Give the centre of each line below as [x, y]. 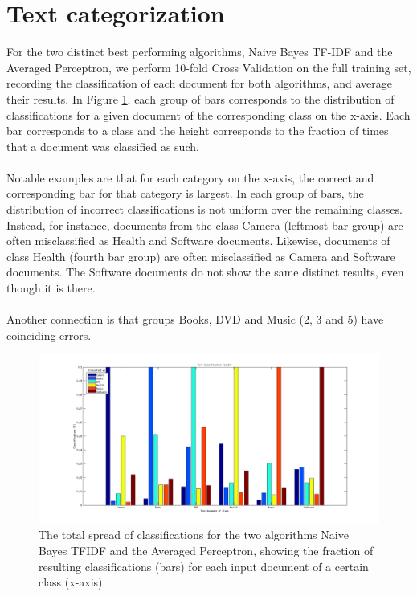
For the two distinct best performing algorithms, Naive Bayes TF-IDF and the [200, 52]
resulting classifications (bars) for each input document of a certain [204, 566]
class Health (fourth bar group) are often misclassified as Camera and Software [201, 256]
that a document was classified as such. [103, 146]
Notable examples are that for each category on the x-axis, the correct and [190, 177]
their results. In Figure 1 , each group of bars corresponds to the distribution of [200, 98]
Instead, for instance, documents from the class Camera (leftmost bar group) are [205, 225]
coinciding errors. [49, 335]
